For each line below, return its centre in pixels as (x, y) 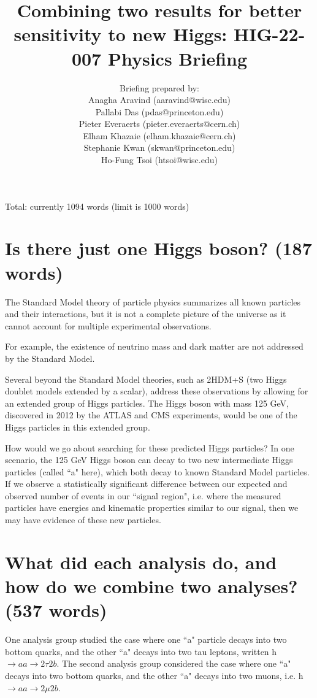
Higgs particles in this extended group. (78, 427)
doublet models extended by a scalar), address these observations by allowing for (157, 391)
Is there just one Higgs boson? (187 (158, 248)
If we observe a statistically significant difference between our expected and (146, 484)
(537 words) (56, 610)
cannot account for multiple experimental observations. (108, 325)
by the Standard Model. (50, 358)
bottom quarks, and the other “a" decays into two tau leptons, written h (141, 651)
